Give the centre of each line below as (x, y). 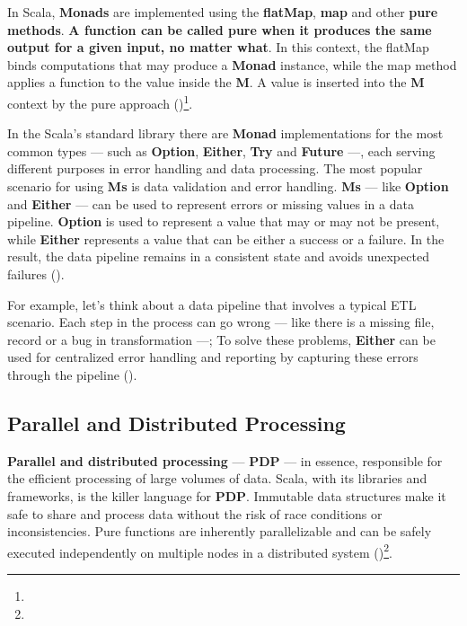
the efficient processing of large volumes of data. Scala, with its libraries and (217, 478)
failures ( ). (36, 273)
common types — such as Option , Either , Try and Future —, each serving (221, 150)
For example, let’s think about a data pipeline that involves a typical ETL (212, 304)
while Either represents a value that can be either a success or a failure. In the (226, 238)
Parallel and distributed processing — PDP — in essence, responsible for (225, 460)
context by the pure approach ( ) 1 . (100, 101)
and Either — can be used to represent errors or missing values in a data (211, 203)
